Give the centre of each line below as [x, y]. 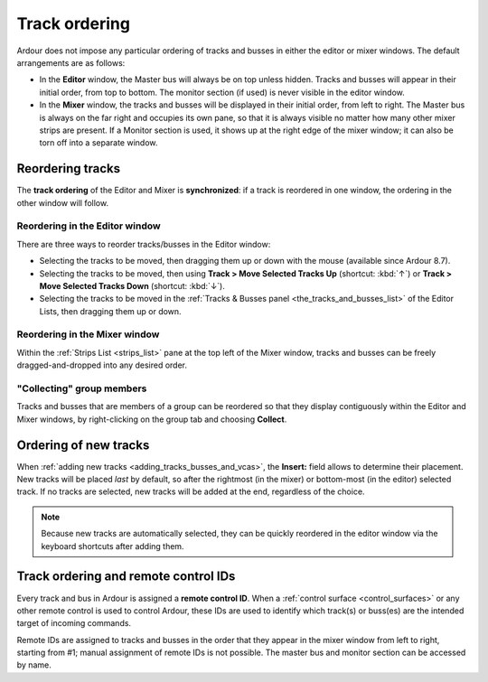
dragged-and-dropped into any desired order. [102, 365]
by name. [34, 665]
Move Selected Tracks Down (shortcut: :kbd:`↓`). [132, 285]
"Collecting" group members [82, 388]
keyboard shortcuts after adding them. [113, 546]
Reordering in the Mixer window [88, 334]
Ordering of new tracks [83, 445]
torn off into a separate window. [99, 143]
